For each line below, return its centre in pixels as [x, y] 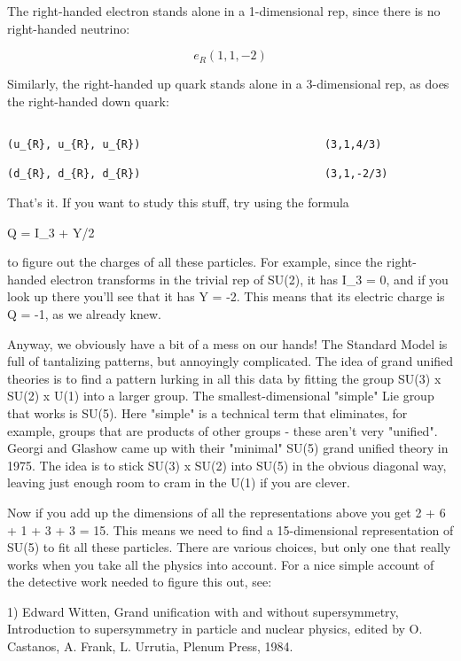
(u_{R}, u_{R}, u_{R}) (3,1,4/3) [195, 145]
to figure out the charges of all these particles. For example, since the [195, 262]
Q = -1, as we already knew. [84, 313]
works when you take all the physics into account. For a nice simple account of [221, 564]
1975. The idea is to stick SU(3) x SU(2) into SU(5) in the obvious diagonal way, [227, 465]
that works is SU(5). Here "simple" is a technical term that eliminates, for [207, 412]
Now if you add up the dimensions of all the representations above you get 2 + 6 [227, 512]
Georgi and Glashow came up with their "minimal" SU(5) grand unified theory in [228, 448]
